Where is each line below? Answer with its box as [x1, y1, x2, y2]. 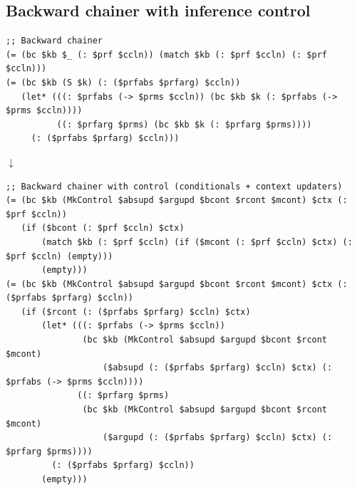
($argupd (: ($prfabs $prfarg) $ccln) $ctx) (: [103, 432, 333, 443]
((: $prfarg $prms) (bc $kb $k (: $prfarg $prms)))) [56, 119, 312, 130]
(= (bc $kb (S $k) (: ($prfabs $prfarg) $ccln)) [6, 77, 241, 88]
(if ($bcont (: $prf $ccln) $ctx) [21, 223, 185, 234]
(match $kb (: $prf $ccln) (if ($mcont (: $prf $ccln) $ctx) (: [41, 236, 353, 247]
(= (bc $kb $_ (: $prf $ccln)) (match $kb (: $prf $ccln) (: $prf [6, 49, 328, 60]
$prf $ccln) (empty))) [6, 251, 113, 261]
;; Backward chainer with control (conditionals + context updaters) [6, 181, 343, 192]
